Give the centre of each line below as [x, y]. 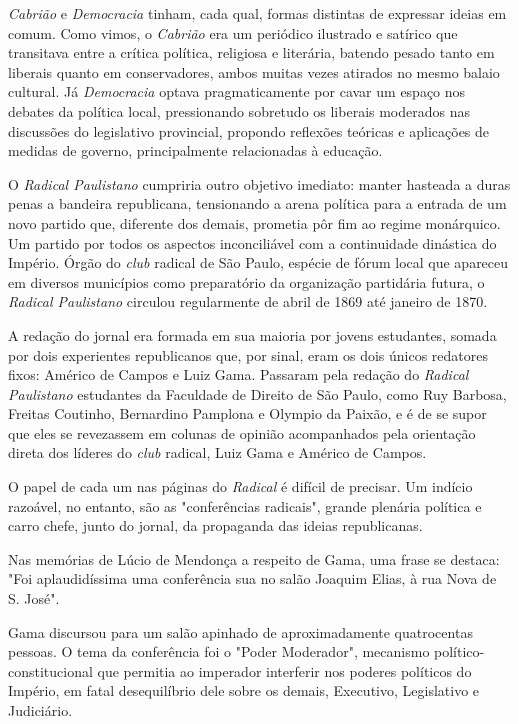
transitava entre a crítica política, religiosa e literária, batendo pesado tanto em [251, 52]
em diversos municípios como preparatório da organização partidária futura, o [246, 281]
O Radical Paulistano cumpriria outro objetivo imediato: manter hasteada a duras [259, 183]
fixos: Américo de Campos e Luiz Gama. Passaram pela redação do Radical [238, 374]
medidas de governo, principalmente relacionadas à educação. [195, 150]
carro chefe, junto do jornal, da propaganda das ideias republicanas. [215, 525]
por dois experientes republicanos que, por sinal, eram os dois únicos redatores [248, 354]
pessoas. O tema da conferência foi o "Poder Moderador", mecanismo [219, 651]
